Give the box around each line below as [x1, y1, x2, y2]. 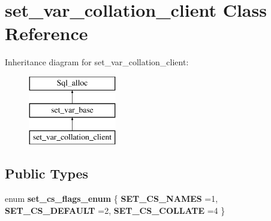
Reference [5, 21, 88, 46]
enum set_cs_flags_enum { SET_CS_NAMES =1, [5, 192, 218, 205]
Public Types [5, 164, 89, 183]
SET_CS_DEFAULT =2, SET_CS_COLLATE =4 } [5, 204, 225, 216]
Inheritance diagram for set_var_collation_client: [5, 56, 189, 68]
